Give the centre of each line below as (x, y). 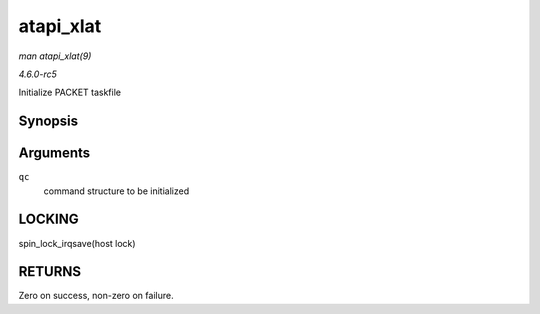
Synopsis (48, 121)
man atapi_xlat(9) (55, 56)
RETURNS (50, 271)
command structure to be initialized (116, 191)
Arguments (54, 153)
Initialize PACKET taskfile (70, 92)
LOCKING (48, 219)
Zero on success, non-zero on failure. (96, 296)
